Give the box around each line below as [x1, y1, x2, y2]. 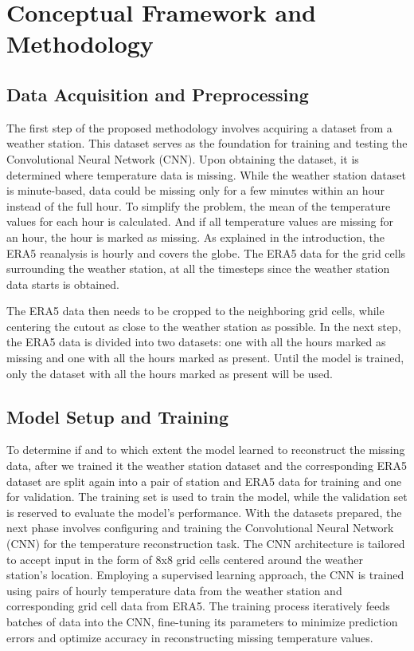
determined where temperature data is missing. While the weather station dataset [6, 166, 406, 183]
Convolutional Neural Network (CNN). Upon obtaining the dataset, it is [6, 150, 359, 167]
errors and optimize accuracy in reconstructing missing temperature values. [6, 629, 373, 645]
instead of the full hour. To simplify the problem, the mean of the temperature [6, 197, 391, 214]
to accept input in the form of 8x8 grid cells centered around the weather [6, 550, 363, 567]
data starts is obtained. [6, 275, 119, 292]
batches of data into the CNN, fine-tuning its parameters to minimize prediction [6, 614, 398, 629]
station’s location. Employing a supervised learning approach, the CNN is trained [6, 566, 404, 583]
